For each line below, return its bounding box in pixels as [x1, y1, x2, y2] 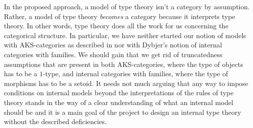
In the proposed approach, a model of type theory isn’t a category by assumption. [4, 1, 250, 11]
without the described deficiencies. [4, 116, 107, 127]
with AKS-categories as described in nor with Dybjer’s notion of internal [4, 40, 222, 50]
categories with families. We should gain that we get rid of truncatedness [4, 49, 223, 59]
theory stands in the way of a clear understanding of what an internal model [4, 97, 233, 107]
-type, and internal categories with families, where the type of [43, 68, 228, 79]
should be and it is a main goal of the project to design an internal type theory [4, 107, 241, 117]
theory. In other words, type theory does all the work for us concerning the [4, 21, 229, 31]
